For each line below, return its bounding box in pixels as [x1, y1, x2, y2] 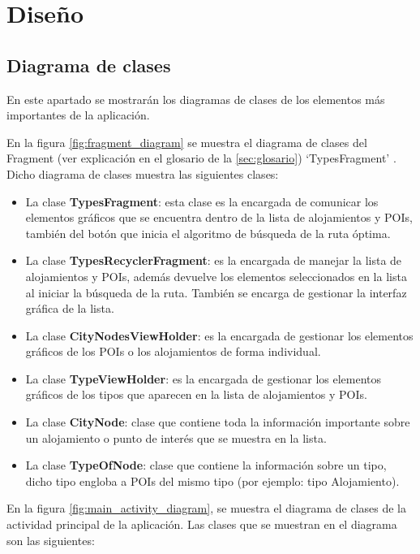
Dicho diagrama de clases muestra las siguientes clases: [6, 165, 279, 182]
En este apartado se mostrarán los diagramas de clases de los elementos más [6, 90, 385, 107]
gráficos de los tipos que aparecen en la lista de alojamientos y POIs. [25, 386, 367, 403]
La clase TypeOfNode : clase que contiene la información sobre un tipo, [25, 457, 387, 474]
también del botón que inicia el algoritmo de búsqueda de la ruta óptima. [25, 224, 391, 241]
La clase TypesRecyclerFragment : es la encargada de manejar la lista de [25, 252, 402, 269]
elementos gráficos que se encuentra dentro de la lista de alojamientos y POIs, [25, 209, 413, 226]
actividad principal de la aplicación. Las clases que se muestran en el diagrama [6, 516, 397, 533]
